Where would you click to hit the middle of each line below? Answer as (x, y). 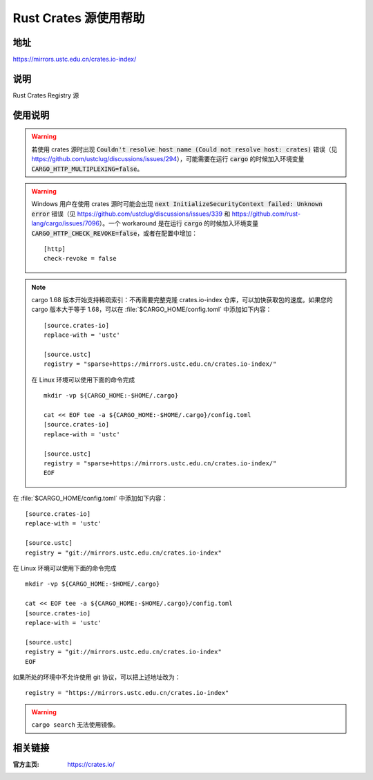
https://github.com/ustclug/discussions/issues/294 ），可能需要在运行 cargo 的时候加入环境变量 (168, 159)
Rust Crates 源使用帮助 (79, 18)
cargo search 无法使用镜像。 (76, 725)
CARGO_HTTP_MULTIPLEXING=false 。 (87, 169)
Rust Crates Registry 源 (46, 95)
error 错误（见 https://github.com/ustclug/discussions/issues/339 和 (131, 214)
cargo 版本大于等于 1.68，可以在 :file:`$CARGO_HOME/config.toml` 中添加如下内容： (152, 309)
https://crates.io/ (91, 765)
